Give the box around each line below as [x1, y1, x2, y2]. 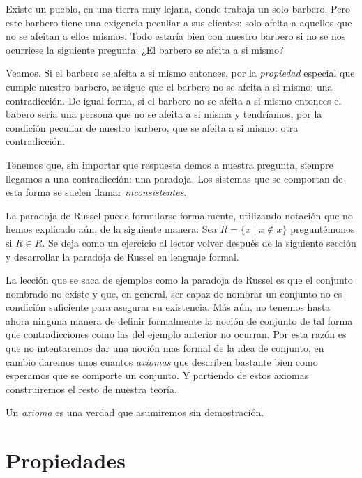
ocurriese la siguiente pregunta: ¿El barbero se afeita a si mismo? [6, 42, 284, 56]
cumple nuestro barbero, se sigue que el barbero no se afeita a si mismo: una [6, 79, 333, 93]
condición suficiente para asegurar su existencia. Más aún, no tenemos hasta [6, 300, 331, 314]
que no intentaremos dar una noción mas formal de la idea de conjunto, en [6, 341, 324, 355]
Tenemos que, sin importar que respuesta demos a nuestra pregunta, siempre [6, 157, 333, 171]
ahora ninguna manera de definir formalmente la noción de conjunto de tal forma [6, 313, 353, 327]
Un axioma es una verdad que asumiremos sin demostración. [6, 405, 264, 419]
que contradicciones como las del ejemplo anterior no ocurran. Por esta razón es [6, 327, 347, 341]
